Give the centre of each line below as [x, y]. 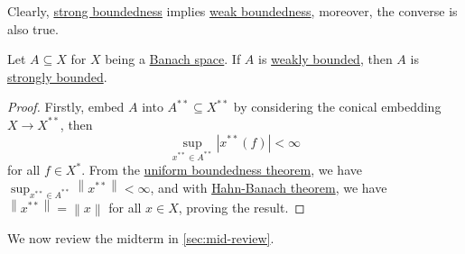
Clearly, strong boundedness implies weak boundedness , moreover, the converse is [232, 11]
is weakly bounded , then [325, 59]
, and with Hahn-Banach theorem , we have [269, 187]
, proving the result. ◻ [242, 207]
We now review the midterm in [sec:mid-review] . [141, 237]
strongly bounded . [57, 76]
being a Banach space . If [173, 59]
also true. [33, 28]
